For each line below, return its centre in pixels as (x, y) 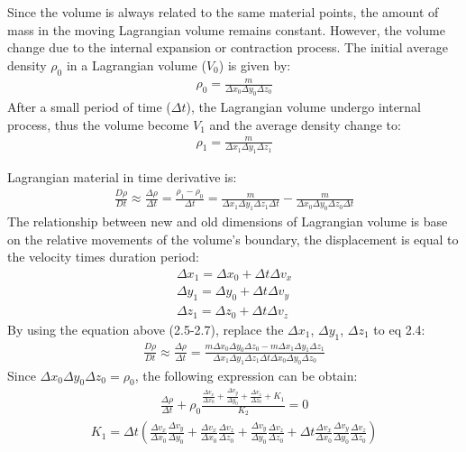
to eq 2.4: (399, 329)
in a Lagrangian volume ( (136, 65)
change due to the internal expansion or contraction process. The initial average (228, 47)
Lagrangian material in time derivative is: (122, 177)
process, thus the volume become (98, 124)
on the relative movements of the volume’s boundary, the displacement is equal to (233, 239)
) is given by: (255, 65)
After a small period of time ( (89, 106)
